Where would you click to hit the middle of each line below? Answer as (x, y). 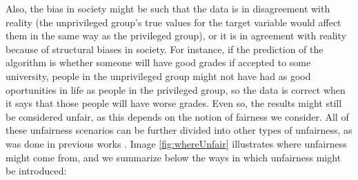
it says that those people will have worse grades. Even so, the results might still (174, 103)
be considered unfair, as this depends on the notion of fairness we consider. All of (177, 116)
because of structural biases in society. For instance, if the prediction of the (165, 49)
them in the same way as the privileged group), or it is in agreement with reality (176, 36)
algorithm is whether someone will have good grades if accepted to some (158, 62)
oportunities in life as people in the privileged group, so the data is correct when (176, 89)
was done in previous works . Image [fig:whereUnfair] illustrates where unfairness (176, 143)
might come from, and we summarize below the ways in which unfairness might (173, 157)
